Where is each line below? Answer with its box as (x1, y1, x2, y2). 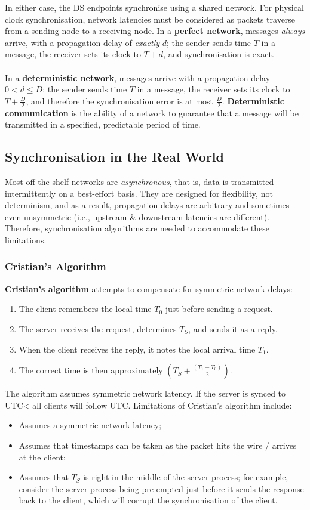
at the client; (19, 450, 66, 463)
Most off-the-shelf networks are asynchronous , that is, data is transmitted (5, 175, 274, 187)
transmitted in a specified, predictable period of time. (5, 118, 201, 131)
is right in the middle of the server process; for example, (83, 471, 288, 483)
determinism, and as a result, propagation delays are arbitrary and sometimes (5, 199, 290, 211)
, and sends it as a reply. (188, 322, 278, 335)
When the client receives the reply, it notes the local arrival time (19, 342, 256, 355)
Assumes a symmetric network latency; (19, 419, 162, 431)
